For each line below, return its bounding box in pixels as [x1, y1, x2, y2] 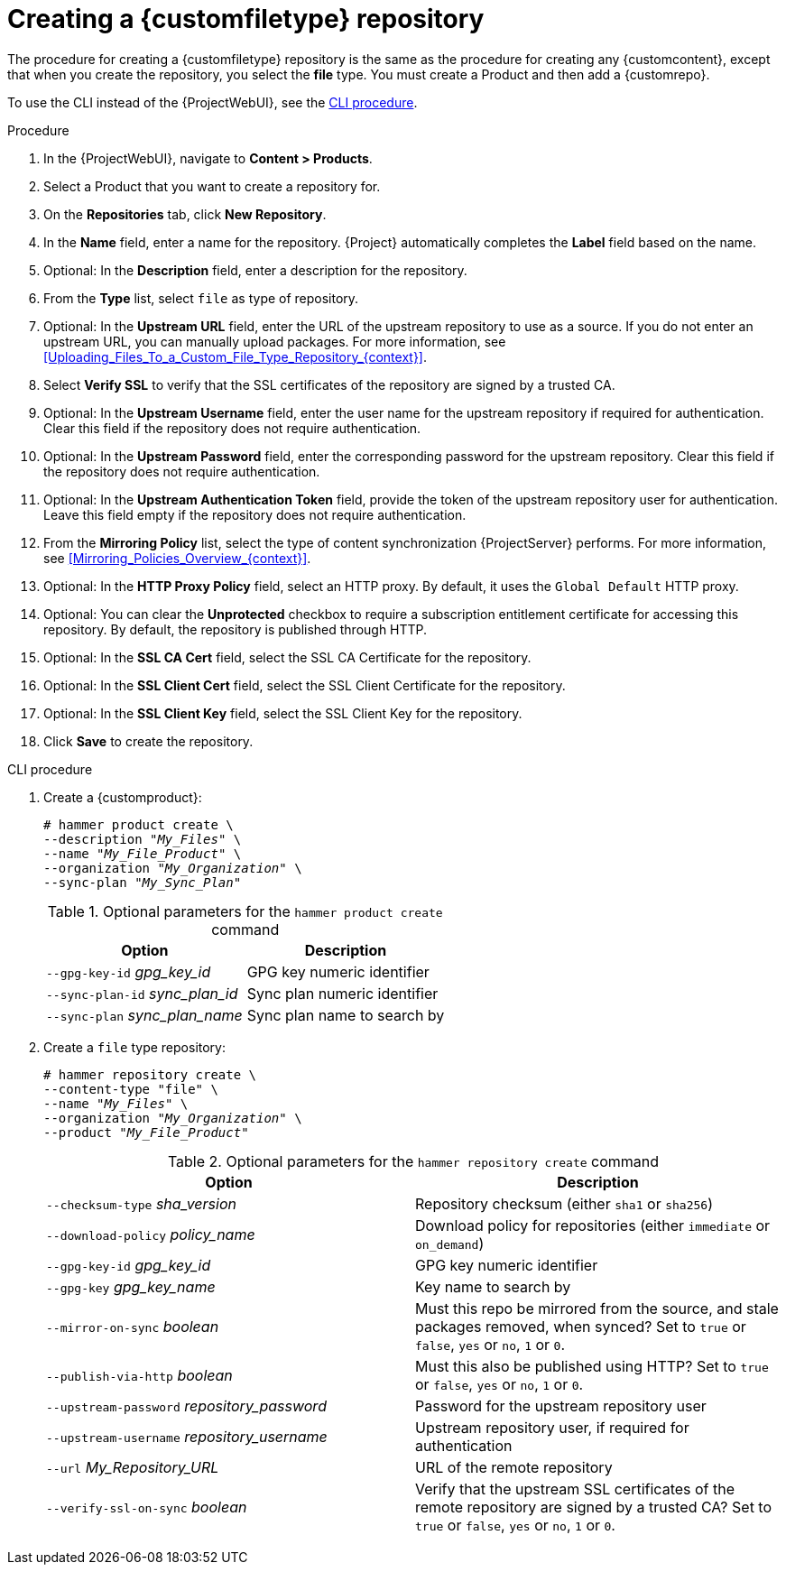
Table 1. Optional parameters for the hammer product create [47, 902, 443, 920]
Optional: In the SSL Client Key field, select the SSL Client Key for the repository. [43, 705, 522, 721]
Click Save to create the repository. [43, 733, 254, 749]
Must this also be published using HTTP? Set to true [415, 1356, 769, 1375]
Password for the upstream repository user [415, 1396, 707, 1415]
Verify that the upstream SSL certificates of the [415, 1479, 735, 1498]
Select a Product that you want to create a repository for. [43, 178, 381, 194]
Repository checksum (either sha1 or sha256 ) [415, 1194, 713, 1213]
